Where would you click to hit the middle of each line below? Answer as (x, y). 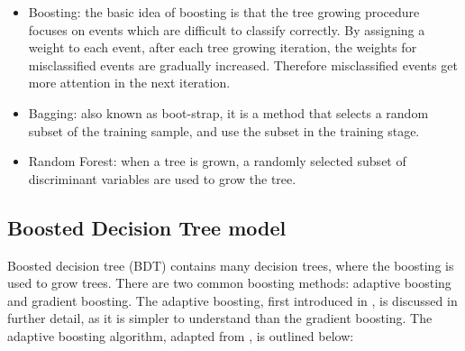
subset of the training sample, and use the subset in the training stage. (224, 130)
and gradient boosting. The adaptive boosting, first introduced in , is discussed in (232, 300)
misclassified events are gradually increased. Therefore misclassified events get (243, 65)
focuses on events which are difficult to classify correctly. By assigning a (227, 29)
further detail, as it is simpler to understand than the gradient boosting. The (220, 318)
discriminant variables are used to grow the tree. (162, 178)
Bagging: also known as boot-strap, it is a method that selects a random (228, 112)
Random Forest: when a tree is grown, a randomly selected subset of (217, 161)
